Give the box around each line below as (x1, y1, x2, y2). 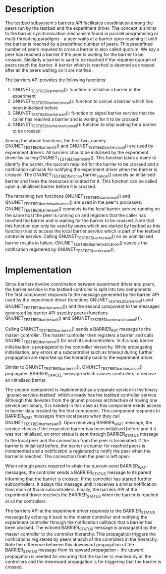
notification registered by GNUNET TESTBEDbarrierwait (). (5, 246, 115, 253)
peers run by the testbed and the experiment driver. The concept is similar (5, 25, 157, 31)
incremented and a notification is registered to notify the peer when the (5, 448, 151, 454)
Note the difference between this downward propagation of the (5, 542, 134, 548)
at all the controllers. (5, 498, 47, 504)
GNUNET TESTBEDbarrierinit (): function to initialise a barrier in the (12, 86, 141, 94)
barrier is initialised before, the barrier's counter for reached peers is (5, 443, 146, 449)
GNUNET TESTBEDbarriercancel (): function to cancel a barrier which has (12, 98, 153, 105)
